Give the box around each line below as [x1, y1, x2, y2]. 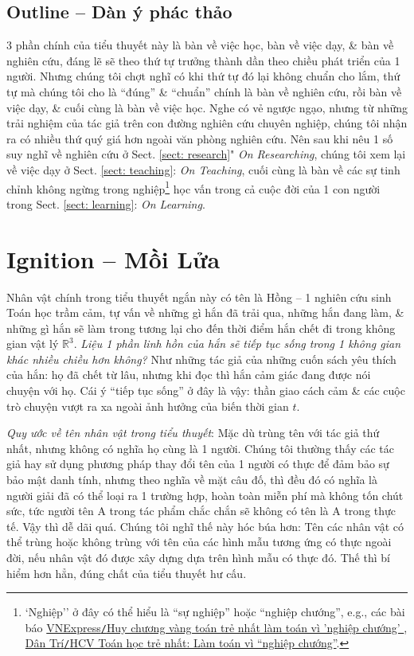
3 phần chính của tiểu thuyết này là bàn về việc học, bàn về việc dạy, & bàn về [6, 37, 394, 53]
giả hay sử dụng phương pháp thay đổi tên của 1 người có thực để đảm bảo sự [6, 455, 389, 472]
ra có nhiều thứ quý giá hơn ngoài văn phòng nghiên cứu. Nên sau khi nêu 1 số [6, 130, 393, 146]
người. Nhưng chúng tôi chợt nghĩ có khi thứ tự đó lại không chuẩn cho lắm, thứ [6, 68, 400, 84]
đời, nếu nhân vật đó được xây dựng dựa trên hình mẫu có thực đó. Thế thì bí [6, 549, 390, 566]
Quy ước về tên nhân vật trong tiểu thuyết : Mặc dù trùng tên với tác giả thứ [6, 424, 380, 441]
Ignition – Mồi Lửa [6, 242, 221, 275]
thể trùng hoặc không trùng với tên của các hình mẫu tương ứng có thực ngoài [6, 533, 392, 550]
